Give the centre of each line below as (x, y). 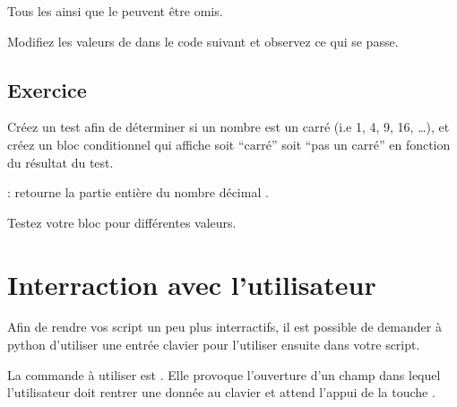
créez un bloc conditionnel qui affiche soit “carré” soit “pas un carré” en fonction (229, 144)
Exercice (47, 89)
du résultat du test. (60, 162)
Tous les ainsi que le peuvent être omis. (115, 11)
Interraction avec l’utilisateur (192, 284)
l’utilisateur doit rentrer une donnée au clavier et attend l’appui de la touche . (221, 392)
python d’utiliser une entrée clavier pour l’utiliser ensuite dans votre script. (214, 345)
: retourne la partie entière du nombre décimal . (138, 192)
